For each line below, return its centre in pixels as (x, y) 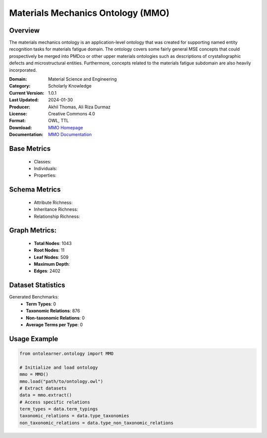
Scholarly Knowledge (70, 86)
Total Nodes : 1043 (53, 243)
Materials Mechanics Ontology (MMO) (89, 13)
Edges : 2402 (47, 271)
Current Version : (27, 93)
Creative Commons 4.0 (72, 113)
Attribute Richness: (53, 202)
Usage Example (34, 339)
